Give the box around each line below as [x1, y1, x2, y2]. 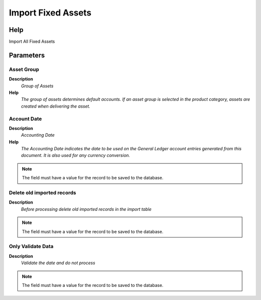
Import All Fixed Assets [9, 39, 55, 45]
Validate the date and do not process [21, 260, 95, 266]
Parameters [9, 51, 45, 59]
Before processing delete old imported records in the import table [21, 206, 152, 212]
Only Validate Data [9, 243, 54, 250]
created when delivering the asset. [21, 103, 90, 109]
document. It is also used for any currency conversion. [21, 153, 130, 158]
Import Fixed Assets [9, 7, 92, 18]
